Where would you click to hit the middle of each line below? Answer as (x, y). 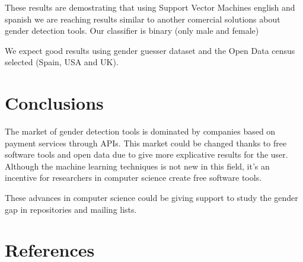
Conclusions (54, 103)
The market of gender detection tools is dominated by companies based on (140, 131)
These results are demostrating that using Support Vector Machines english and (150, 7)
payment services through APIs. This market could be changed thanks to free (146, 143)
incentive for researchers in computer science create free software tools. (133, 178)
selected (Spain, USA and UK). (62, 62)
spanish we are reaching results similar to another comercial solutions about (143, 19)
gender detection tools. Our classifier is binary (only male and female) (132, 31)
